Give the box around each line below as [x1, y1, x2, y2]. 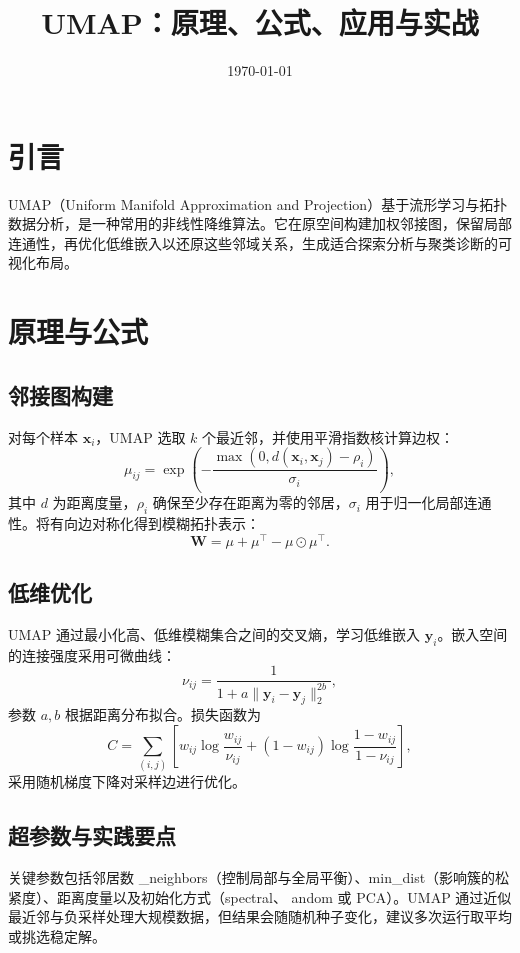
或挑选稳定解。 [8, 925, 106, 946]
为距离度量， [52, 492, 137, 513]
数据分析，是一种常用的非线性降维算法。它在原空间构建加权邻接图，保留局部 [8, 213, 512, 234]
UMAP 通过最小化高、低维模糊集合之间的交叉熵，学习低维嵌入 [8, 623, 421, 644]
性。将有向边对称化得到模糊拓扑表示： [8, 512, 260, 533]
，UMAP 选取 [95, 426, 186, 447]
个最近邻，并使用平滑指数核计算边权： [202, 426, 455, 447]
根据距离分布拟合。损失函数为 [64, 704, 261, 725]
